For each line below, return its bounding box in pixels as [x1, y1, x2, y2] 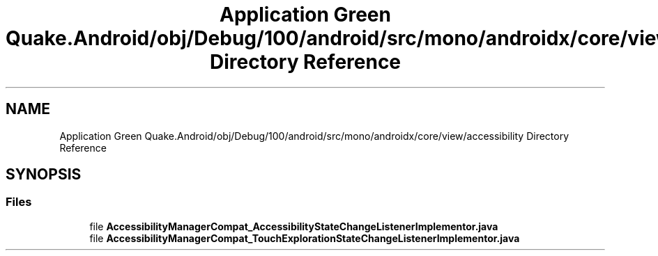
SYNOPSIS [6, 166, 82, 184]
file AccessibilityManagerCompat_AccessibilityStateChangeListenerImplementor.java [89, 220, 498, 232]
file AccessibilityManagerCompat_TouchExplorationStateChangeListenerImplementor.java [89, 232, 520, 244]
